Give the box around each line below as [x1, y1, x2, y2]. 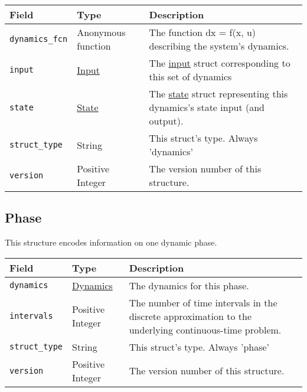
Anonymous [77, 25, 126, 39]
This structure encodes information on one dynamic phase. [5, 236, 217, 249]
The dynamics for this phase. [129, 278, 249, 292]
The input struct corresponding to [149, 56, 290, 70]
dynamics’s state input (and [149, 100, 264, 114]
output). [149, 114, 184, 128]
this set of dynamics [149, 70, 232, 83]
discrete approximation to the [129, 309, 252, 323]
